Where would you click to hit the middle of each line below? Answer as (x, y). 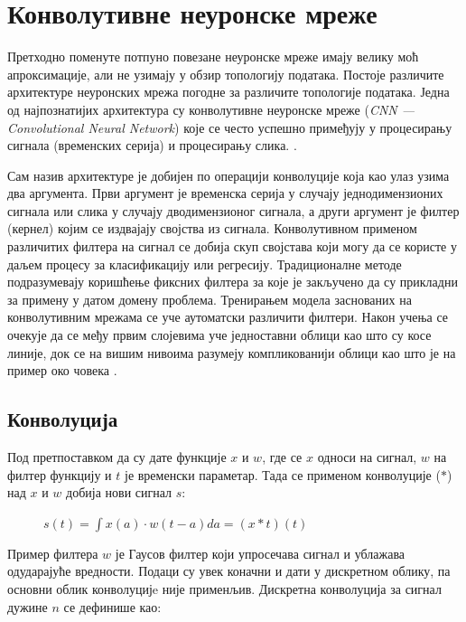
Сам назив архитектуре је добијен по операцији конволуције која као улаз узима (228, 175)
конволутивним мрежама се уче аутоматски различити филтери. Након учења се (228, 317)
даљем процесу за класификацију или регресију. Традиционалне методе (205, 264)
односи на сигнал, (367, 457)
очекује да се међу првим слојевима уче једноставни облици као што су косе (219, 335)
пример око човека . (62, 370)
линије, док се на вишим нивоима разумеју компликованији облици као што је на (232, 352)
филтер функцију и (60, 474)
